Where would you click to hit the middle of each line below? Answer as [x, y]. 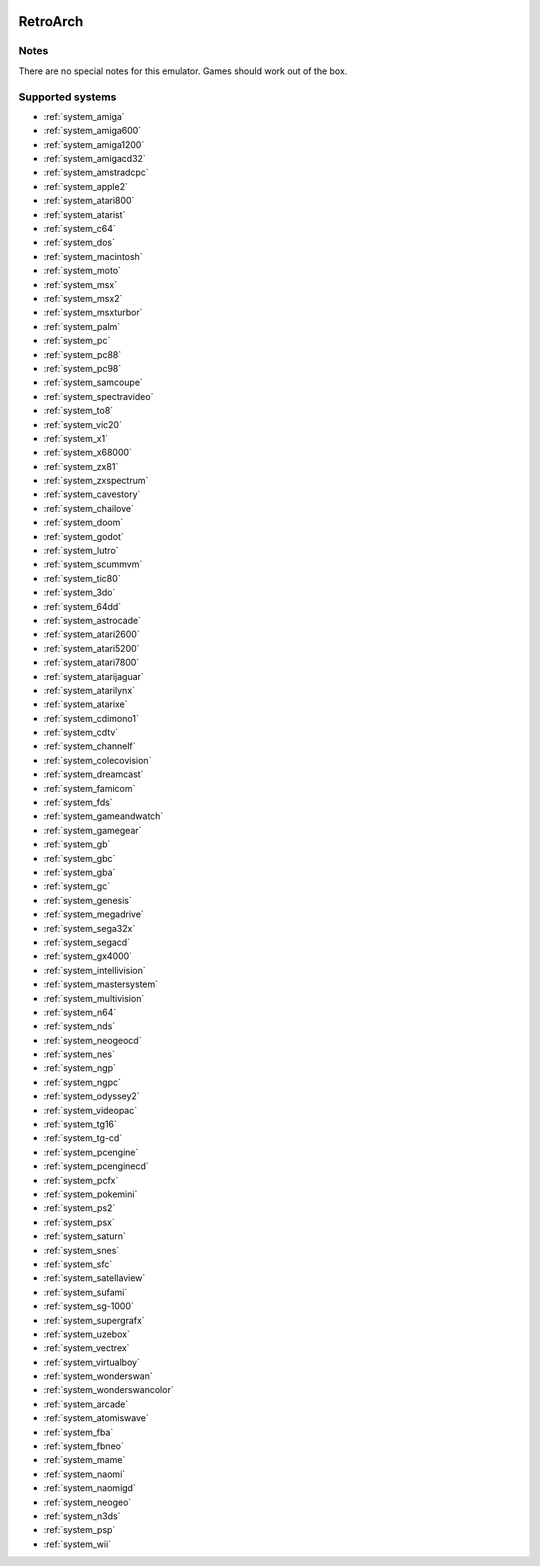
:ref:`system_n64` [80, 1012]
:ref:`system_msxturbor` [93, 312]
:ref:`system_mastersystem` [101, 984]
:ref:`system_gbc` [79, 858]
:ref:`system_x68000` [87, 452]
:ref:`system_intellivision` [95, 970]
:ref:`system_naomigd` [90, 1488]
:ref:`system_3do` [79, 592]
